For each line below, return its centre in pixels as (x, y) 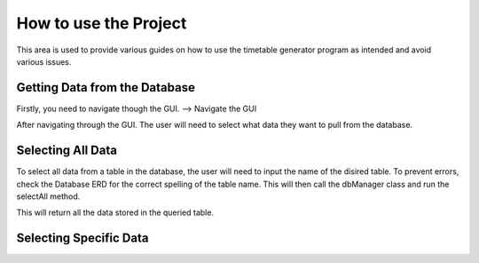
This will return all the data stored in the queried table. (115, 212)
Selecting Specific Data (82, 239)
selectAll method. (48, 196)
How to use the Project (102, 23)
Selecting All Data (67, 151)
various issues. (44, 61)
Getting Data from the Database (106, 88)
